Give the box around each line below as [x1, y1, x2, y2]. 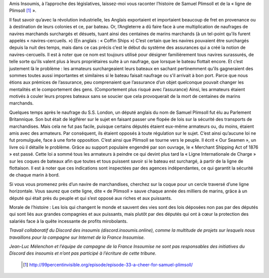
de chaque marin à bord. [9, 172, 60, 178]
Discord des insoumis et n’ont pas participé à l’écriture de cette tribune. [9, 250, 157, 256]
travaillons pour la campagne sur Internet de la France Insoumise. [9, 234, 145, 240]
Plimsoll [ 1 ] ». [9, 7, 37, 13]
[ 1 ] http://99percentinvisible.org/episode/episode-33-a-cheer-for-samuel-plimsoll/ [23, 262, 193, 268]
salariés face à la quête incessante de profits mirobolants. [9, 218, 128, 224]
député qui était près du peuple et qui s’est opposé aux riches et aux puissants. [9, 195, 172, 201]
